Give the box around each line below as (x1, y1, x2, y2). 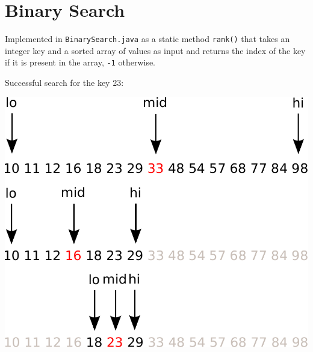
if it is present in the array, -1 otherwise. (5, 56, 156, 68)
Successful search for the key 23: (5, 76, 124, 89)
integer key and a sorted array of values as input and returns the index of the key (5, 44, 306, 56)
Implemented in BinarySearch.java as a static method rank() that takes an (5, 32, 290, 45)
